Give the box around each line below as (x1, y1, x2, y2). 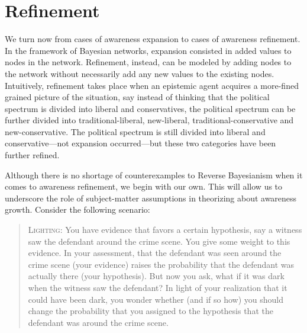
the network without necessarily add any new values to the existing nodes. (5, 67, 274, 79)
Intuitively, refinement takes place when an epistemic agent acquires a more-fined (5, 79, 299, 91)
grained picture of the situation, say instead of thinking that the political (5, 91, 270, 103)
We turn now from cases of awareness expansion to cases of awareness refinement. (5, 33, 300, 45)
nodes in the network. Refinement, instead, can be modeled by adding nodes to (5, 56, 292, 68)
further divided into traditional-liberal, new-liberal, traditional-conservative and (5, 114, 294, 126)
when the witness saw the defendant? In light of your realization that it (28, 281, 287, 293)
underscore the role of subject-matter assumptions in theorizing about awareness (5, 191, 297, 204)
